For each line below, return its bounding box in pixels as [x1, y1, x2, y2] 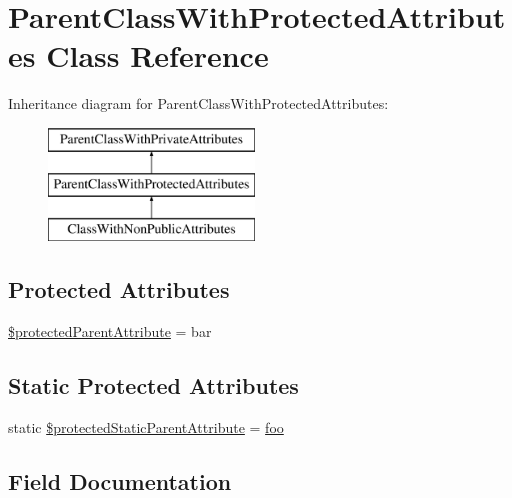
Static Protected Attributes [8, 370, 299, 401]
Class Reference [46, 35, 269, 76]
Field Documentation [8, 465, 232, 496]
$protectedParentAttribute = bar [8, 321, 212, 342]
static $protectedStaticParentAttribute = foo [8, 416, 284, 437]
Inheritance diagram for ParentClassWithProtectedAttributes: [8, 93, 389, 114]
